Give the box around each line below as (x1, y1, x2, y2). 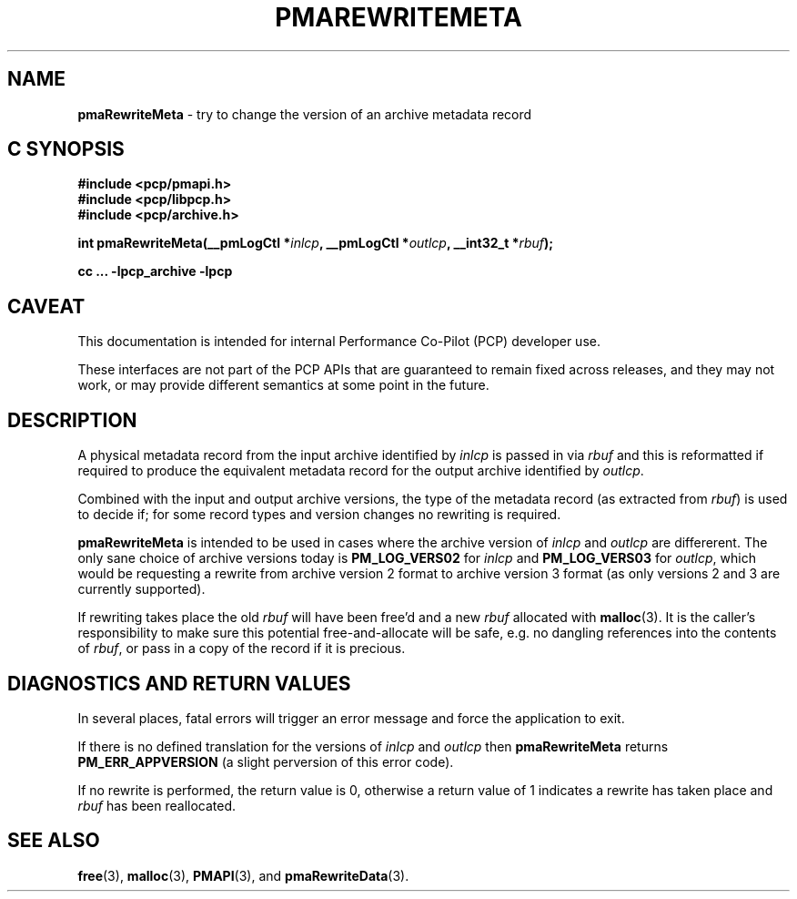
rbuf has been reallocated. (77, 797, 237, 813)
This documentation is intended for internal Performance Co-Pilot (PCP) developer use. (77, 333, 600, 350)
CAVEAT (7, 294, 86, 318)
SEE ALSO (7, 829, 100, 853)
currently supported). (77, 581, 206, 598)
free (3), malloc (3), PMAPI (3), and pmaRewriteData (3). (77, 867, 409, 884)
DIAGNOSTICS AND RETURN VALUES (7, 671, 351, 695)
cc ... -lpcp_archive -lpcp (77, 263, 233, 280)
